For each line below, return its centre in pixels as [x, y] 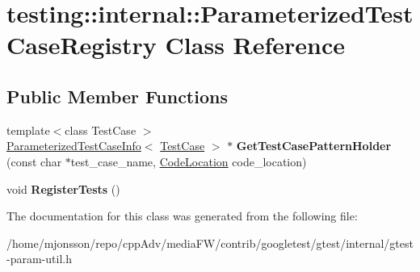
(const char [34, 161]
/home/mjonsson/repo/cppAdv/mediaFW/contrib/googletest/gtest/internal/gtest [210, 243]
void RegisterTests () [63, 188]
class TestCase [101, 130]
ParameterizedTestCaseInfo [74, 146]
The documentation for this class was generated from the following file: [182, 216]
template [28, 130]
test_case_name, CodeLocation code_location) [189, 161]
